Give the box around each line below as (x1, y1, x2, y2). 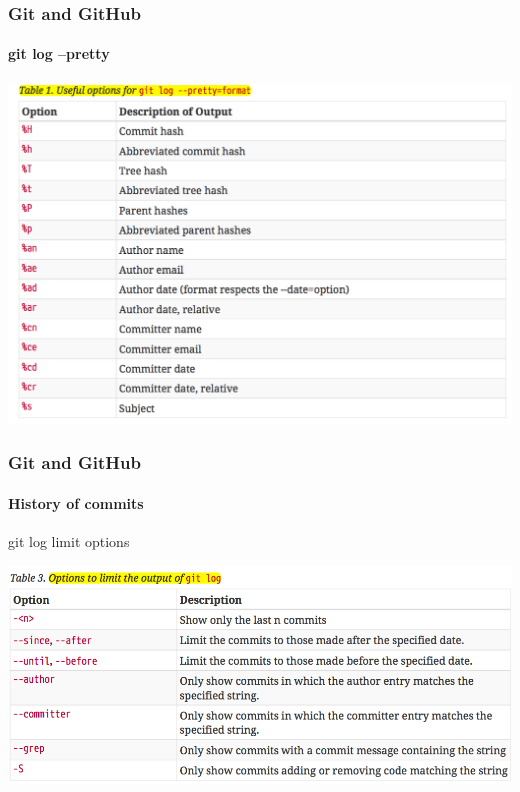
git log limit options (8, 530, 130, 551)
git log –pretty (8, 43, 110, 64)
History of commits (8, 492, 144, 513)
